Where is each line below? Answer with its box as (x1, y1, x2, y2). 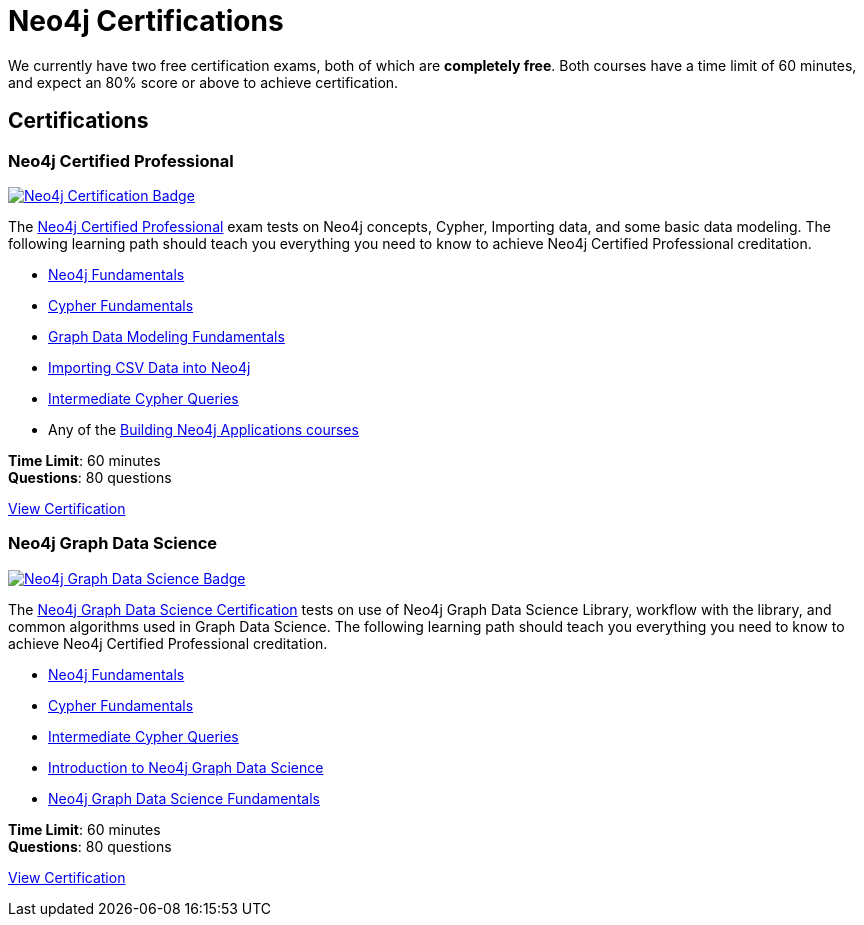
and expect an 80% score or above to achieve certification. (8, 73, 399, 91)
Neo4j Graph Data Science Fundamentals (48, 789, 320, 807)
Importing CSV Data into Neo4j (48, 358, 251, 376)
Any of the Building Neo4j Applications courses (48, 420, 359, 438)
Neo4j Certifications (8, 4, 284, 38)
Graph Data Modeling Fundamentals (48, 327, 285, 345)
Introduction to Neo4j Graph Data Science (48, 758, 324, 776)
